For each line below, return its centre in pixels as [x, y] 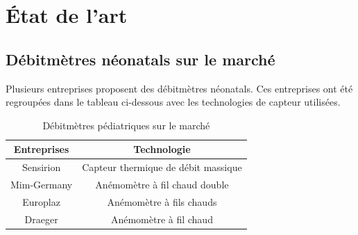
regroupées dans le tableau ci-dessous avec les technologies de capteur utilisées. [173, 102]
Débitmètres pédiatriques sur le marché [126, 125]
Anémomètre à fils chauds [162, 201]
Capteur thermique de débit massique [162, 167]
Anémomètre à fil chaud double [162, 185]
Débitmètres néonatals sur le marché [140, 59]
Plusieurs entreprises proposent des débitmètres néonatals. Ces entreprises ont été [179, 88]
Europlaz [41, 201]
